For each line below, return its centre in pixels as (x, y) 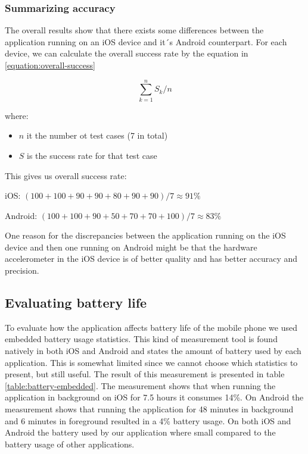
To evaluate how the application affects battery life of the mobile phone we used (151, 327)
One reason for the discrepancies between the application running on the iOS (145, 235)
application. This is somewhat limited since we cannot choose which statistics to (151, 362)
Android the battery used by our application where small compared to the (140, 432)
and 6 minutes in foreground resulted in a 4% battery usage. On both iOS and (148, 420)
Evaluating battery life (76, 303)
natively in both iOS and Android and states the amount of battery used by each (153, 351)
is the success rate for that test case (92, 155)
